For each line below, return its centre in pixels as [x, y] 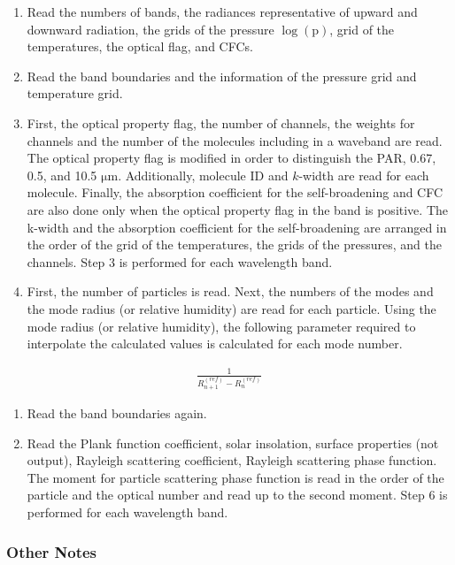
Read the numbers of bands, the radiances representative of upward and [222, 11]
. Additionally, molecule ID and [203, 175]
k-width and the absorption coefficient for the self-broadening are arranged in [237, 227]
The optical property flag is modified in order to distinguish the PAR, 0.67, [231, 158]
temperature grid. [75, 93]
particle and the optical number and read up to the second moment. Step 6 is [237, 495]
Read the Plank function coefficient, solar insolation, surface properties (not [233, 443]
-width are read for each [364, 175]
